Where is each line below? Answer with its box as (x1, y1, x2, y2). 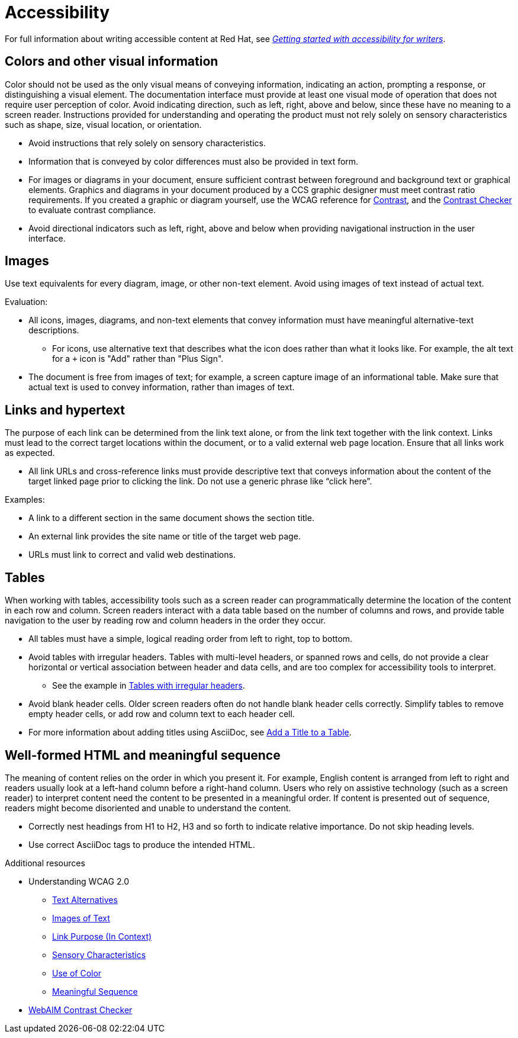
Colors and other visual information (5, 54, 218, 69)
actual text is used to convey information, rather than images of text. (28, 382, 295, 393)
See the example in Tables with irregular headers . (52, 680, 245, 691)
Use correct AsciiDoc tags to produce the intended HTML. (28, 839, 255, 850)
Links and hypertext (5, 402, 125, 417)
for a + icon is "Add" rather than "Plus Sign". (52, 354, 224, 364)
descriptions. (28, 325, 79, 336)
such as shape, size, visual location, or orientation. (5, 119, 202, 130)
